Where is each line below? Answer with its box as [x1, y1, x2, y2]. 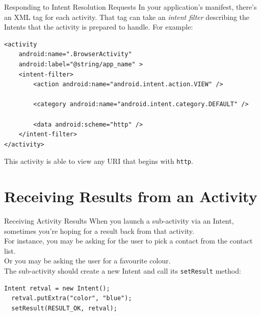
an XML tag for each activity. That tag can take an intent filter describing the [4, 11, 250, 22]
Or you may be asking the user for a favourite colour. [4, 255, 171, 266]
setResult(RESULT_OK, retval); [11, 304, 117, 312]
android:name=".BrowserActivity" [18, 51, 132, 58]
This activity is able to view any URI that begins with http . [4, 156, 193, 166]
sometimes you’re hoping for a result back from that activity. [4, 225, 194, 236]
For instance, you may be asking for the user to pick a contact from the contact [4, 235, 253, 246]
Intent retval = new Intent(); [4, 284, 110, 292]
